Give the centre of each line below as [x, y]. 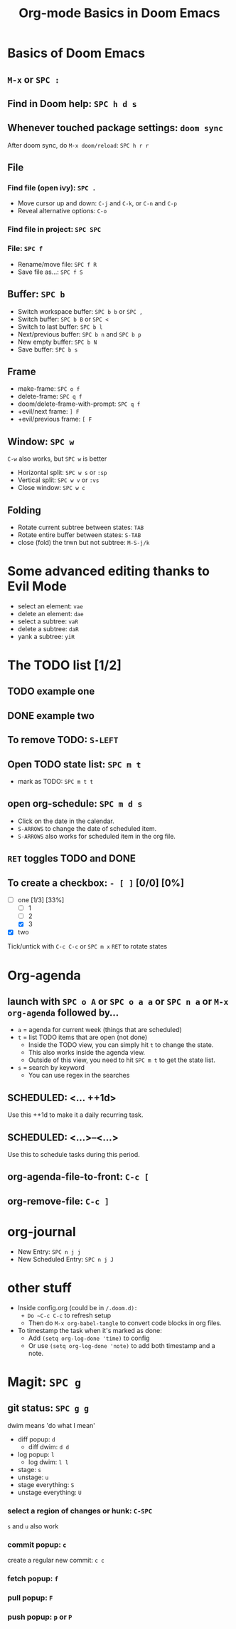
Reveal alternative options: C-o [62, 211]
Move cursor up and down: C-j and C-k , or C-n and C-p [97, 203]
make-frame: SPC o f [49, 389]
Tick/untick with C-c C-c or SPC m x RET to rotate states [87, 946]
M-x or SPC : [34, 80]
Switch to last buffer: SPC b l [60, 327]
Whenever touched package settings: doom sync [116, 128]
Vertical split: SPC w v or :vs [58, 480]
